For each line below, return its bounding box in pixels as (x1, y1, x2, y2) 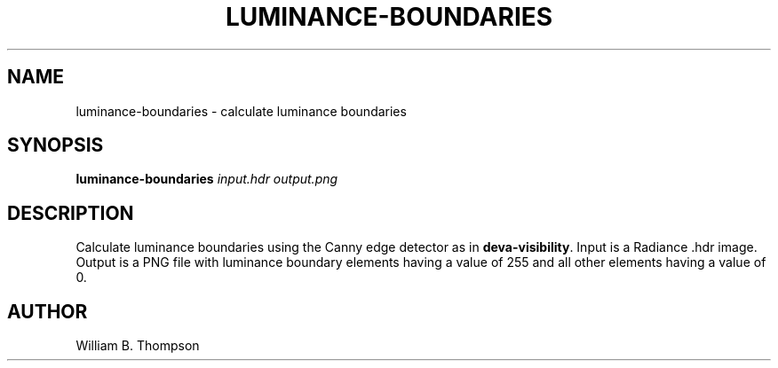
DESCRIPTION (7, 201, 134, 224)
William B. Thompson (75, 338, 200, 354)
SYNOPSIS (7, 134, 104, 157)
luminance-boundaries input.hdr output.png (75, 171, 338, 187)
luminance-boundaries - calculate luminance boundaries (75, 103, 407, 119)
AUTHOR (7, 300, 88, 323)
